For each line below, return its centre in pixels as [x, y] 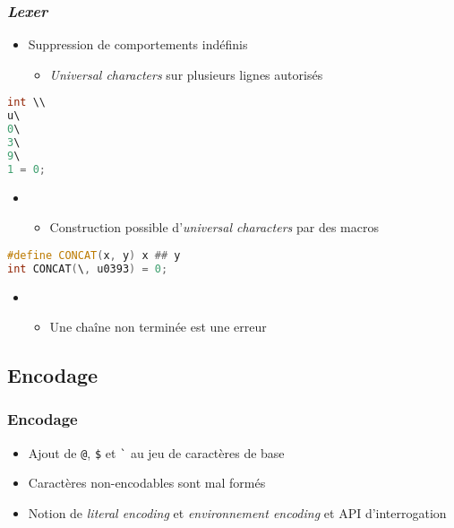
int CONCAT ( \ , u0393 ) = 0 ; [88, 268]
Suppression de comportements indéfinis [138, 44]
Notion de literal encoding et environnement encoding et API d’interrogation [237, 513]
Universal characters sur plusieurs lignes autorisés [186, 74]
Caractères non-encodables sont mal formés [147, 483]
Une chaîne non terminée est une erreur [158, 327]
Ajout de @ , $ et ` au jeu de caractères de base [156, 452]
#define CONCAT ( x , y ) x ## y [94, 255]
